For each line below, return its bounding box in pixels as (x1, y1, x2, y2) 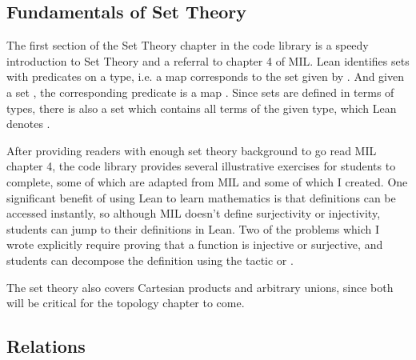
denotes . (6, 115, 50, 132)
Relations (6, 334, 86, 358)
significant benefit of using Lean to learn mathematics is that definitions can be (6, 189, 396, 206)
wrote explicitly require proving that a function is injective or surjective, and (6, 236, 383, 253)
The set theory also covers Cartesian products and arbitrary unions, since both (6, 278, 394, 295)
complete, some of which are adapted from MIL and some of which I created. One (6, 173, 408, 190)
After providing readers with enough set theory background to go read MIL (6, 142, 377, 158)
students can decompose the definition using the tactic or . (6, 251, 294, 268)
